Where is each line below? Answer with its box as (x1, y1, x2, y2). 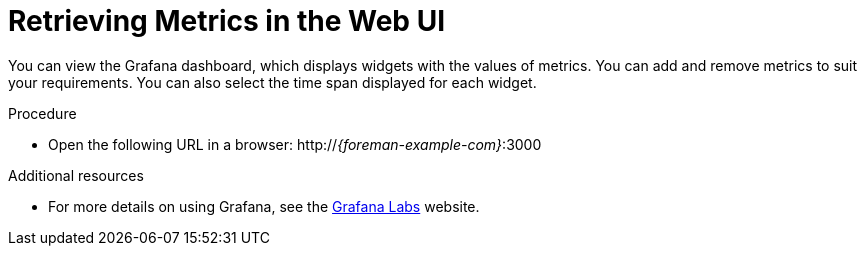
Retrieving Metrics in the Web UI (8, 4, 446, 38)
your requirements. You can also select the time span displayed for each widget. (8, 73, 537, 91)
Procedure (8, 104, 77, 122)
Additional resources (8, 166, 144, 184)
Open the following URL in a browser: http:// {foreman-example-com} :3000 (48, 135, 542, 153)
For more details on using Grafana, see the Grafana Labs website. (48, 197, 480, 215)
